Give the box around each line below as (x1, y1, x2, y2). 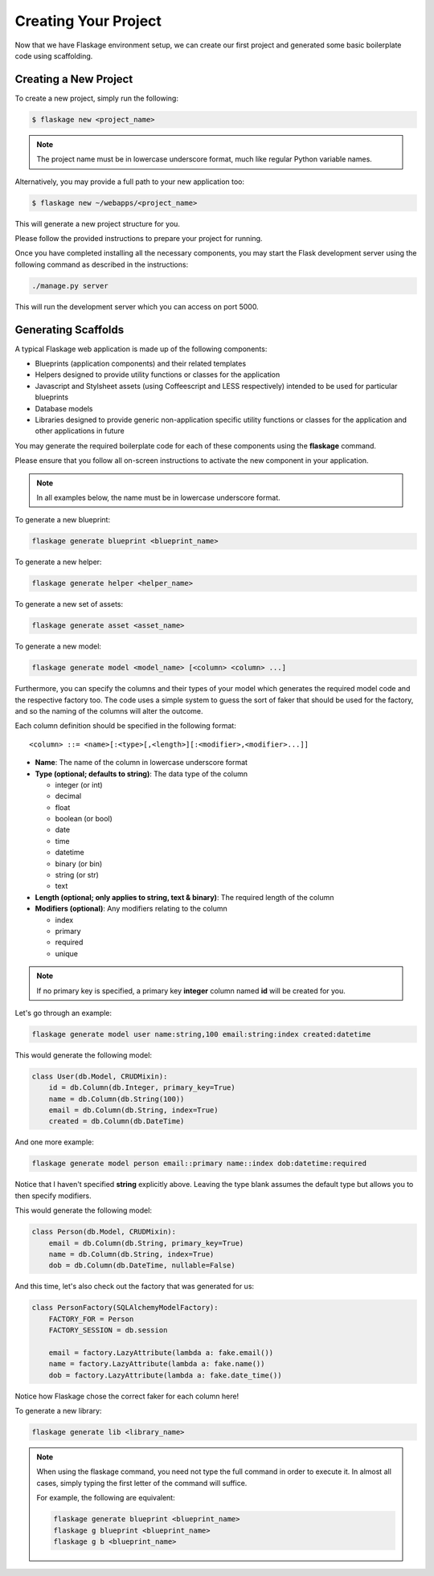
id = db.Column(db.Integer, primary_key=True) (48, 1083, 236, 1092)
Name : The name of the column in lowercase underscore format (35, 758, 248, 768)
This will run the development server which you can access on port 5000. (14, 301, 259, 311)
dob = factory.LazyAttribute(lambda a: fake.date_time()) (48, 1370, 282, 1380)
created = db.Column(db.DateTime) (48, 1117, 185, 1126)
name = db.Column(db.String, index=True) (48, 1250, 215, 1259)
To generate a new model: (14, 641, 102, 651)
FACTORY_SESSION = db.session (48, 1326, 168, 1335)
